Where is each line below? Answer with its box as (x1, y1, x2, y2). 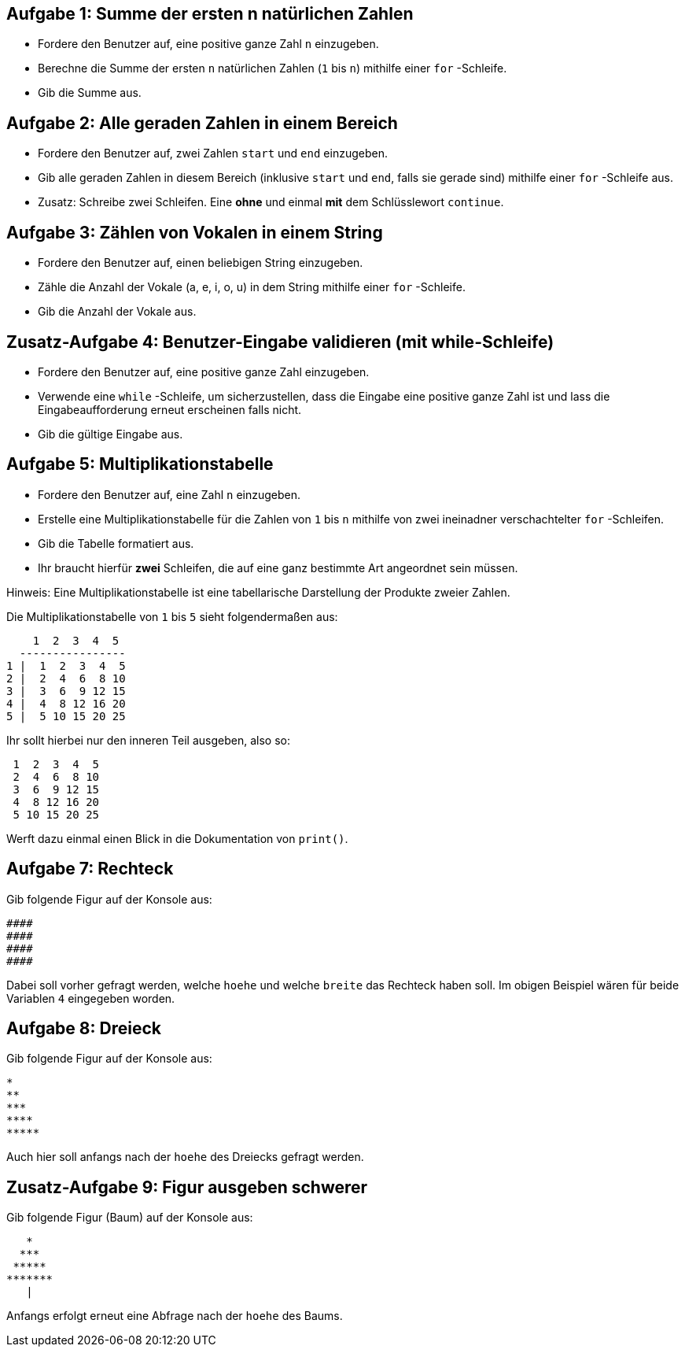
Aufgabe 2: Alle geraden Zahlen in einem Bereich (6, 113, 398, 133)
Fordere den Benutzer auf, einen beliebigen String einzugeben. (38, 256, 363, 270)
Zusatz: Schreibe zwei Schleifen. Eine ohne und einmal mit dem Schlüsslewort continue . (38, 195, 504, 209)
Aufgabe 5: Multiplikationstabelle (6, 454, 274, 475)
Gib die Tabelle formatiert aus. (38, 536, 194, 550)
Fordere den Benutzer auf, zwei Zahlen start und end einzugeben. (38, 146, 388, 161)
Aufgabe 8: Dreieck (6, 1018, 161, 1039)
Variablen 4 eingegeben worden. (6, 991, 175, 1005)
